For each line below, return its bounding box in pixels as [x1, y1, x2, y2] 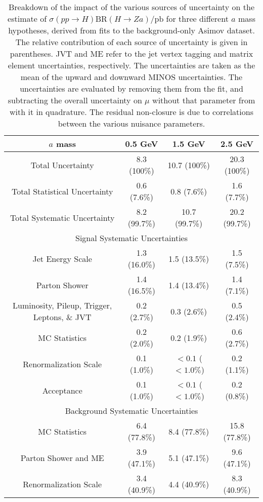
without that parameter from [152, 94, 255, 106]
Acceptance [42, 384, 82, 396]
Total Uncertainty [30, 159, 94, 171]
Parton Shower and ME [20, 451, 104, 464]
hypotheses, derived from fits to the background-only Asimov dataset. [8, 24, 255, 36]
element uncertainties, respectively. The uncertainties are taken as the [8, 59, 255, 71]
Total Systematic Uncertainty [10, 211, 115, 223]
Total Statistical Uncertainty [11, 185, 113, 197]
